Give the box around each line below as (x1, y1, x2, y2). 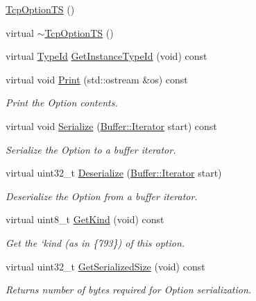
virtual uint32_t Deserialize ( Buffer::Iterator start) (6, 165, 222, 180)
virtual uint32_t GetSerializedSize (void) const (6, 259, 205, 273)
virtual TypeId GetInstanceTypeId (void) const (6, 49, 207, 63)
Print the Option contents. (6, 95, 118, 110)
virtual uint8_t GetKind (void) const (6, 212, 164, 227)
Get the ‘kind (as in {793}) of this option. (6, 235, 185, 250)
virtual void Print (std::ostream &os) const (6, 72, 188, 86)
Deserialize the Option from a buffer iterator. (6, 188, 198, 203)
